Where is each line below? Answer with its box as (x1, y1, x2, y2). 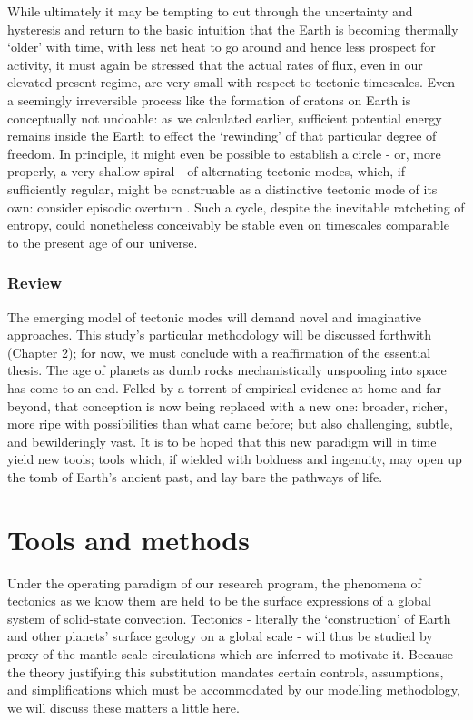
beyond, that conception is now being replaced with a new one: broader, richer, (7, 396, 448, 415)
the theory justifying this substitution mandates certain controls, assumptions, (7, 662, 444, 681)
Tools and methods (7, 520, 250, 557)
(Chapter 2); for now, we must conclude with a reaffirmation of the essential (7, 342, 431, 361)
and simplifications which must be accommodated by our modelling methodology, (7, 680, 460, 699)
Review (7, 271, 63, 294)
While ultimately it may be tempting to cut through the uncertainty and (7, 2, 413, 20)
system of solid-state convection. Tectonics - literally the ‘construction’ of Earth (7, 608, 451, 627)
